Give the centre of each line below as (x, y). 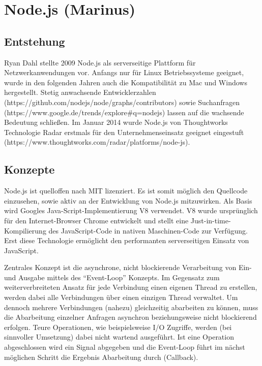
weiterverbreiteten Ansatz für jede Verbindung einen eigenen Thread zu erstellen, (131, 287)
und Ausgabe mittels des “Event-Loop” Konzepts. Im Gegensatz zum (112, 277)
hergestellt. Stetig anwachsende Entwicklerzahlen (80, 92)
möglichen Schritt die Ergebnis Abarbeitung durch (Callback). (101, 357)
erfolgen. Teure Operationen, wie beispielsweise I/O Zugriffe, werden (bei (118, 327)
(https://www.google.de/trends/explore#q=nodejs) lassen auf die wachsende (124, 112)
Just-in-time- (211, 220)
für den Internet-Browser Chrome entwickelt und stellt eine (96, 220)
